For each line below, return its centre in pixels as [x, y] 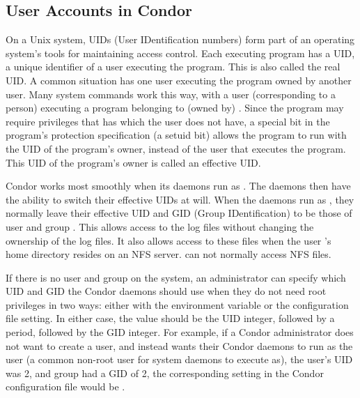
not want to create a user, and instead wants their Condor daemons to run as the [179, 345]
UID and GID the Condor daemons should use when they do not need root [166, 291]
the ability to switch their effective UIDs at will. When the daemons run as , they [180, 199]
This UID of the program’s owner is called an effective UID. [133, 162]
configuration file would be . [65, 386]
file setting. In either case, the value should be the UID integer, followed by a [170, 318]
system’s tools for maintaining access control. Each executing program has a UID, [180, 53]
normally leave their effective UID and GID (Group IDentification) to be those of [179, 213]
